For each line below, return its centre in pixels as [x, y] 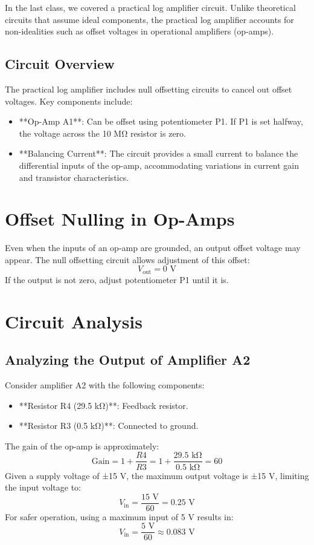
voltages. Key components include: [69, 101]
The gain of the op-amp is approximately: [82, 445]
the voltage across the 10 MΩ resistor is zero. [103, 133]
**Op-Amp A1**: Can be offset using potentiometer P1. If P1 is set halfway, [161, 121]
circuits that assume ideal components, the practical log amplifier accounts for [149, 19]
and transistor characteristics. [74, 177]
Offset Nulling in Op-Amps [120, 219]
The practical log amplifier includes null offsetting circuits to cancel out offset [149, 89]
